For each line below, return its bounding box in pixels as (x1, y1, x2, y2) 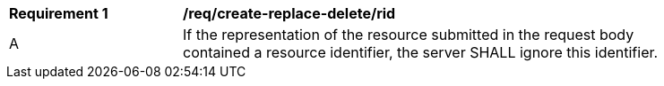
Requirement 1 (9, 4, 108, 22)
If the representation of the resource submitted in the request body (183, 26, 634, 43)
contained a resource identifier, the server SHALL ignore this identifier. (183, 43, 659, 61)
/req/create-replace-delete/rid (183, 4, 396, 22)
